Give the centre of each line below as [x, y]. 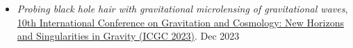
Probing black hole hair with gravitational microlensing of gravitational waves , [182, 8]
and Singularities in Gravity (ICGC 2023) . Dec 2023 [128, 36]
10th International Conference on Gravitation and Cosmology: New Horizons [180, 22]
